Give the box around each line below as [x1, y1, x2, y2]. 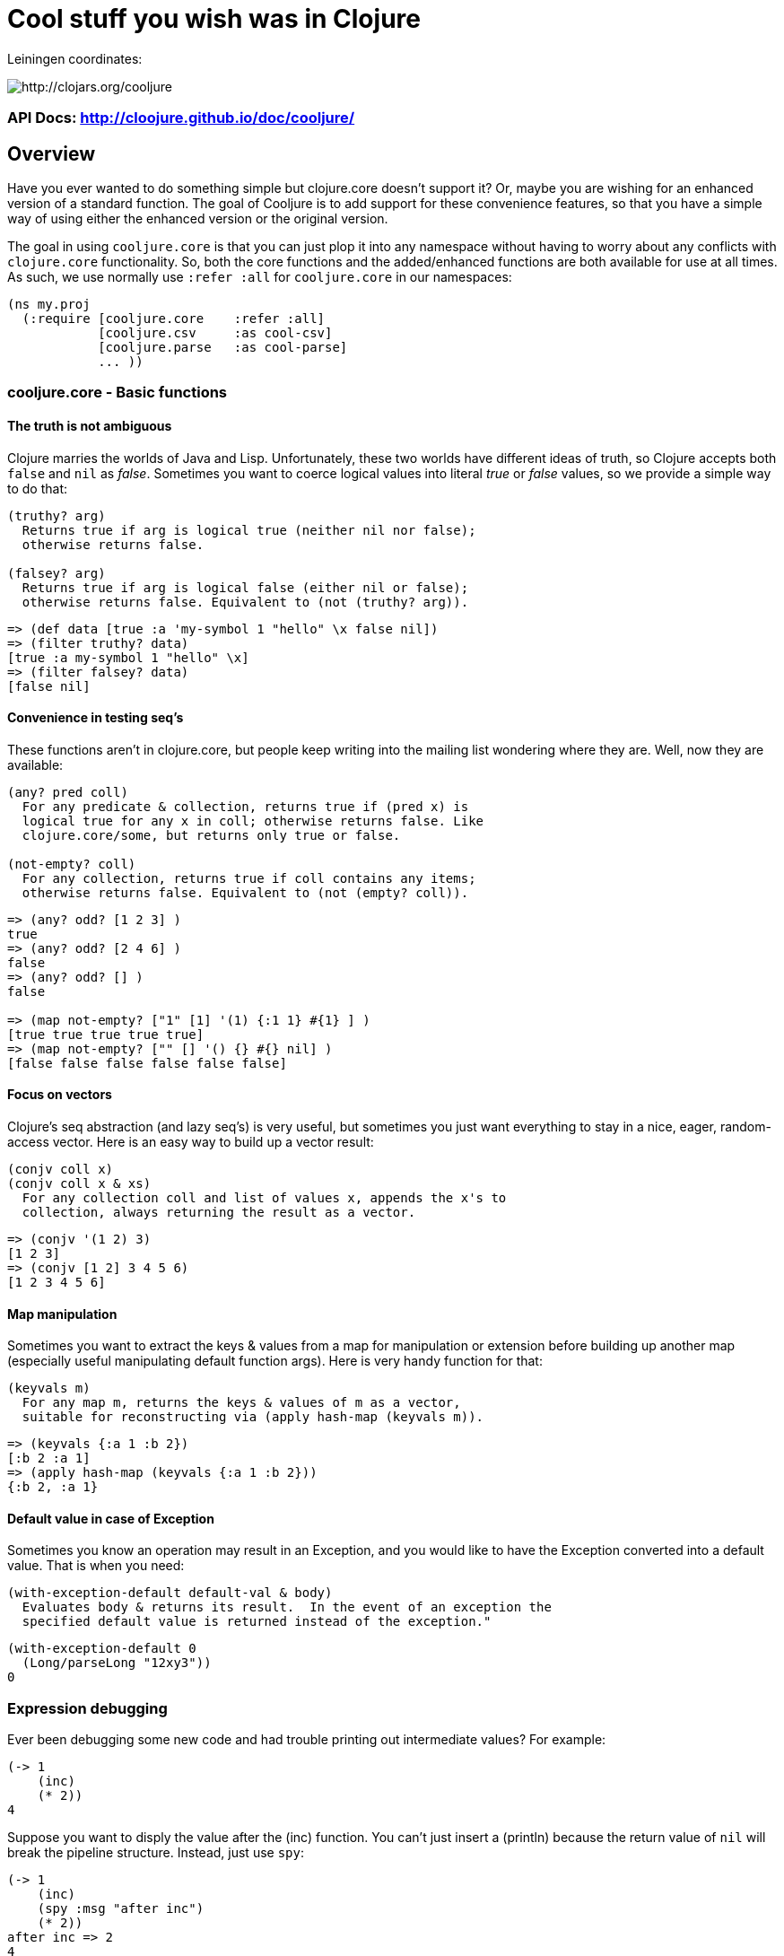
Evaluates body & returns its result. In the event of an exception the [22, 1600, 552, 1615]
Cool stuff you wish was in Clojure [7, 4, 421, 34]
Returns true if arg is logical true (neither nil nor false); [22, 522, 476, 537]
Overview [7, 142, 96, 165]
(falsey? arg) [7, 565, 106, 581]
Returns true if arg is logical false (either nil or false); [22, 580, 469, 595]
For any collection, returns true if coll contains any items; [22, 870, 476, 886]
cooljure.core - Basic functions [7, 383, 228, 402]
